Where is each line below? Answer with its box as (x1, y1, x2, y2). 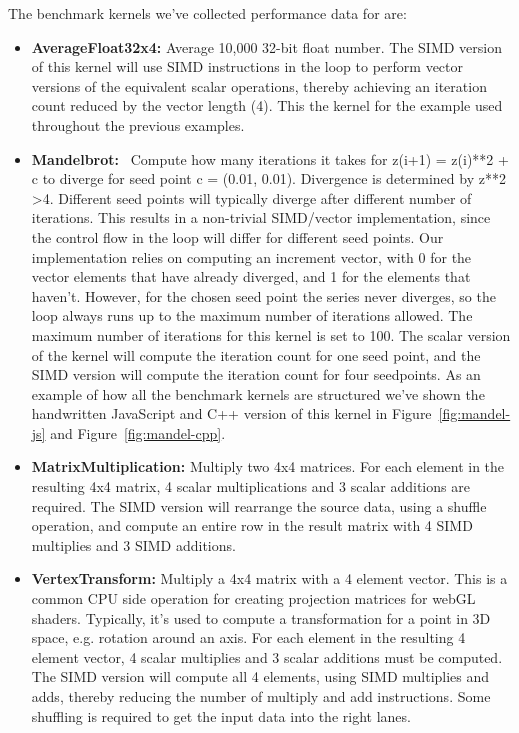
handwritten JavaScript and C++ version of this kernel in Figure (31, 403, 432, 424)
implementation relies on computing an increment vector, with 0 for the (31, 246, 472, 267)
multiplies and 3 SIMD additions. (31, 534, 236, 555)
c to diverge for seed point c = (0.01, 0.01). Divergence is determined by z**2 (31, 168, 506, 189)
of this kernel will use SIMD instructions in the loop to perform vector (31, 56, 464, 77)
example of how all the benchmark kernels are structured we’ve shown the (31, 383, 485, 404)
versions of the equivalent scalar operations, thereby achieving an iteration (31, 75, 487, 96)
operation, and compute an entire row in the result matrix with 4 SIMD (31, 515, 473, 536)
